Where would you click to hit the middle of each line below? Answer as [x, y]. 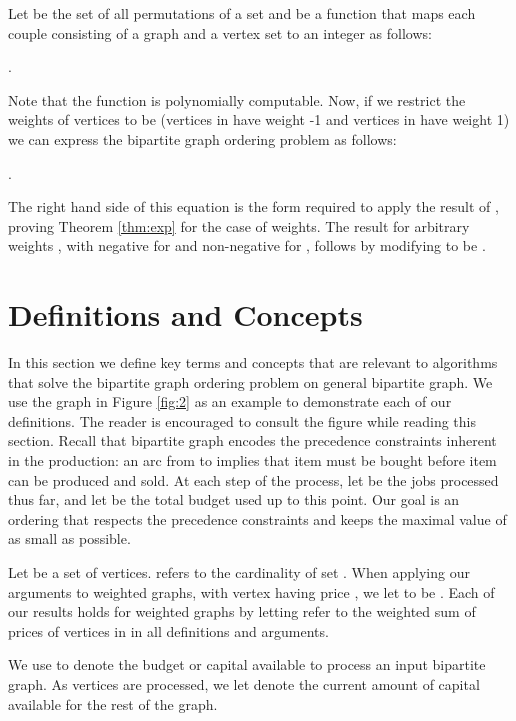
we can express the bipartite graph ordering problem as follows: [202, 138]
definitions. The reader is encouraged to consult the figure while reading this [242, 420]
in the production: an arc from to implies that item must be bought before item [252, 460]
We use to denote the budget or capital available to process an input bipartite [247, 664]
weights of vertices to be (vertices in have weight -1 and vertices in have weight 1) [259, 119]
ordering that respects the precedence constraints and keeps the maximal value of [257, 518]
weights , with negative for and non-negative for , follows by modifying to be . [247, 245]
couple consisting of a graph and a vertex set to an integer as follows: [220, 32]
